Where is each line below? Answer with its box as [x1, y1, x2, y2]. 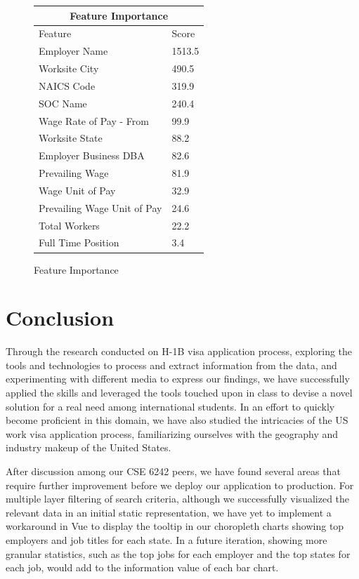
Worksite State [39, 131, 103, 145]
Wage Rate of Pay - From [39, 113, 149, 128]
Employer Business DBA [39, 148, 145, 163]
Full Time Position [39, 235, 119, 250]
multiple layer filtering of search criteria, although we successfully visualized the [6, 491, 350, 506]
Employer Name [39, 44, 108, 58]
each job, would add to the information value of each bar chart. [6, 560, 279, 575]
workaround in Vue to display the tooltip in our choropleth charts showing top [6, 519, 344, 533]
